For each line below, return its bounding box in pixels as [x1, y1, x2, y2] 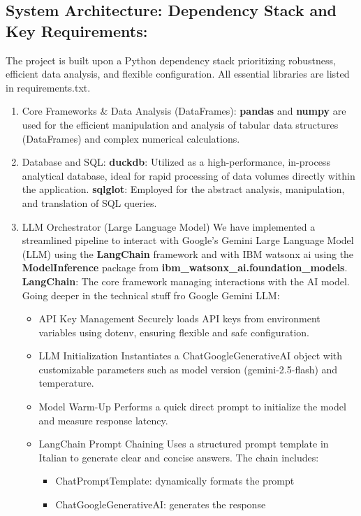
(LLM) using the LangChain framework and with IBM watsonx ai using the [22, 246, 354, 261]
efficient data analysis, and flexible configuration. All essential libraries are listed [6, 66, 350, 81]
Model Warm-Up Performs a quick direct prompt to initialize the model [38, 399, 346, 414]
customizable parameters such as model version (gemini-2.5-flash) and [38, 361, 338, 376]
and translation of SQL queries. [22, 195, 157, 210]
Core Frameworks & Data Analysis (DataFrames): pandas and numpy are [22, 103, 346, 118]
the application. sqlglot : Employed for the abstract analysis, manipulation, [22, 182, 345, 196]
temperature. [38, 375, 94, 390]
